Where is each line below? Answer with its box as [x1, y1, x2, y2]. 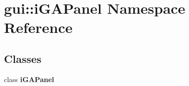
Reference [4, 17, 73, 37]
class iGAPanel [4, 74, 54, 84]
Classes [4, 51, 42, 66]
